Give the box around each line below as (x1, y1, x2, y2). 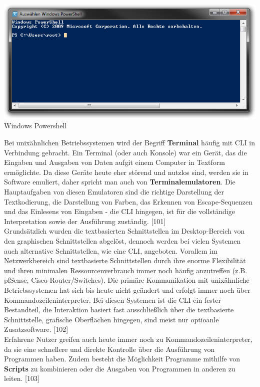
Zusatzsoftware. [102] (4, 324, 68, 334)
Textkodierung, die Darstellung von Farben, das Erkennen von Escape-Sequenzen (4, 196, 253, 207)
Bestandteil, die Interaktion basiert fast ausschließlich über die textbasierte (4, 304, 234, 315)
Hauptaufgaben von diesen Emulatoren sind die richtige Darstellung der (4, 186, 224, 197)
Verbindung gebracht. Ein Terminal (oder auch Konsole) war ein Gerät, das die (4, 147, 247, 157)
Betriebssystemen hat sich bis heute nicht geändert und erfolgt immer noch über (4, 284, 250, 295)
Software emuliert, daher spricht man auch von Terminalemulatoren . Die (4, 176, 235, 187)
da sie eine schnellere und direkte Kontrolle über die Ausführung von (4, 343, 215, 354)
